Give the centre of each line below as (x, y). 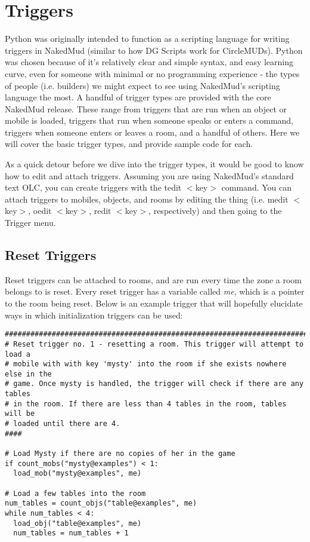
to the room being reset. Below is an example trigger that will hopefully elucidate (154, 303)
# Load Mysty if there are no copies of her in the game (120, 454)
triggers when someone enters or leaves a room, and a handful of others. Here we (152, 132)
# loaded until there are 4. (63, 424)
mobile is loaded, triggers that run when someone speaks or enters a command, (149, 120)
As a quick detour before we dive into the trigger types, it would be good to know (154, 164)
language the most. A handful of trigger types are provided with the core (138, 97)
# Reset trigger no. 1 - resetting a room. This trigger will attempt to (154, 344)
